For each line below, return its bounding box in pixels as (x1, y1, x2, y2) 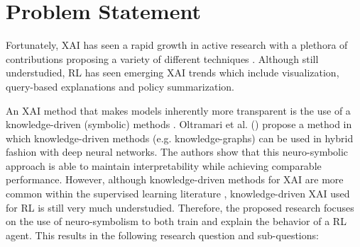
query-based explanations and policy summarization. (6, 79, 234, 93)
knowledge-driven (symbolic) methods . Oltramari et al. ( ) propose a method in (6, 117, 352, 132)
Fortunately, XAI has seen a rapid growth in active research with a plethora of (6, 38, 348, 52)
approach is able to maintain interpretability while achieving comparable (6, 158, 322, 173)
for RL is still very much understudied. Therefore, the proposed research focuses (6, 200, 354, 214)
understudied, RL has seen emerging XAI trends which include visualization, (6, 65, 339, 80)
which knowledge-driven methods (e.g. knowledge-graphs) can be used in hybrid (6, 130, 354, 145)
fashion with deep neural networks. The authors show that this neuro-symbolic (6, 144, 349, 159)
